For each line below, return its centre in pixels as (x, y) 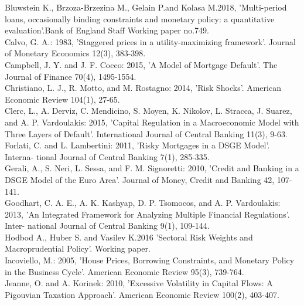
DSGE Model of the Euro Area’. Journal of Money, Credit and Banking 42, (140, 179)
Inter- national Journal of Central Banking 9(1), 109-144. (107, 226)
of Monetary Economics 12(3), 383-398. (75, 53)
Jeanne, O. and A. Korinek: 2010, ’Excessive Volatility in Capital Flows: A (139, 283)
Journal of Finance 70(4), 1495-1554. (71, 76)
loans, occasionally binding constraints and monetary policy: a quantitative (140, 18)
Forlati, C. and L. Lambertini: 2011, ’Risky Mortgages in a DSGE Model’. (137, 145)
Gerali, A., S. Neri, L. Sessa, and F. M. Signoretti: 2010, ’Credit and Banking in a (152, 168)
